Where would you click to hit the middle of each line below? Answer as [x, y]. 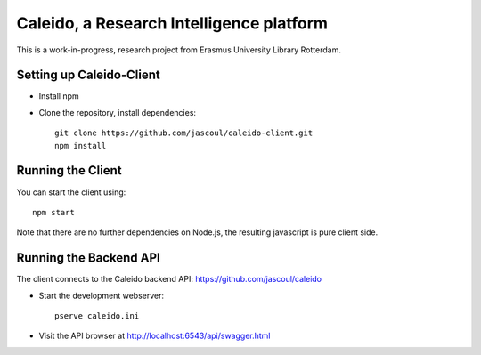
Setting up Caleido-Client [88, 75]
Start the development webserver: [102, 295]
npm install [81, 145]
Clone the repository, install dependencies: [117, 112]
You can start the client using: [71, 192]
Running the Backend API [88, 258]
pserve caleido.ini [97, 316]
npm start [53, 212]
